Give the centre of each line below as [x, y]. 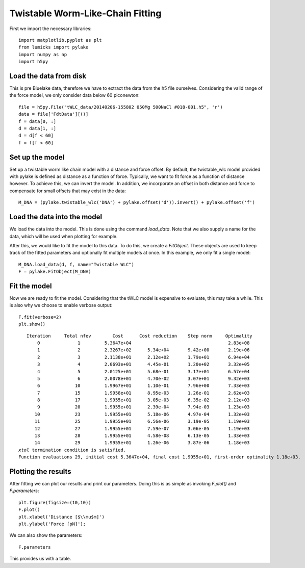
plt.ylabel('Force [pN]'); [52, 524]
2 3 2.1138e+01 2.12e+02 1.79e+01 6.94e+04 [144, 357]
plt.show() [32, 324]
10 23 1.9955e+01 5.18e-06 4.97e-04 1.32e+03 [142, 414]
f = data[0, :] [37, 121]
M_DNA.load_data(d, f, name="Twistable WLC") [77, 264]
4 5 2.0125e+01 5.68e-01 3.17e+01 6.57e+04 [144, 371]
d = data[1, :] [37, 128]
